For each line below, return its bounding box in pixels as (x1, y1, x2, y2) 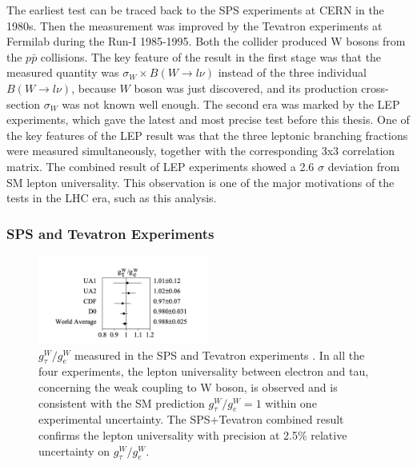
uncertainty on (38, 442, 110, 459)
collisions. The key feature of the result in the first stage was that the (40, 48, 382, 65)
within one (265, 394, 317, 411)
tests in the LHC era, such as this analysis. (6, 189, 217, 206)
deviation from (327, 157, 400, 174)
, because (71, 79, 116, 96)
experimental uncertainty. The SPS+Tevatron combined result (38, 411, 344, 428)
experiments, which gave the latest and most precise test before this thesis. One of (6, 111, 410, 128)
